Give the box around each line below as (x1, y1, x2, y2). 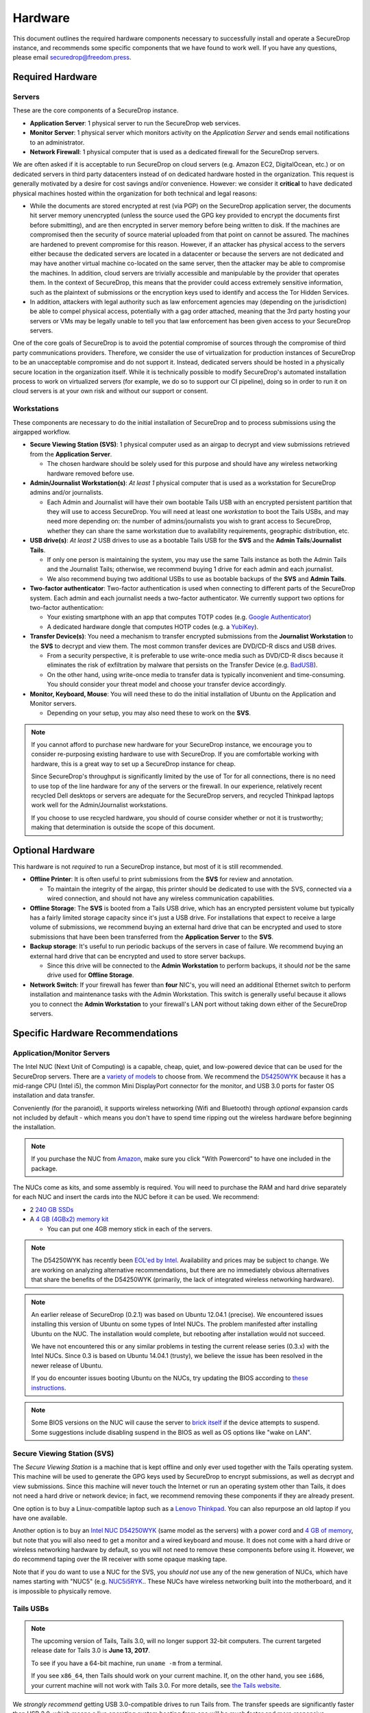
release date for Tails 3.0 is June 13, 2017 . (31, 1647, 151, 1655)
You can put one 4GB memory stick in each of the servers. (47, 1224, 212, 1233)
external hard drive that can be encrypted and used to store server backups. (29, 952, 246, 960)
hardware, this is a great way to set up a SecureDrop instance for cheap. (31, 759, 236, 767)
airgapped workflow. (12, 428, 71, 436)
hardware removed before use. (47, 469, 134, 478)
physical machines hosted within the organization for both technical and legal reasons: (12, 189, 257, 197)
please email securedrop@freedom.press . (12, 53, 132, 62)
